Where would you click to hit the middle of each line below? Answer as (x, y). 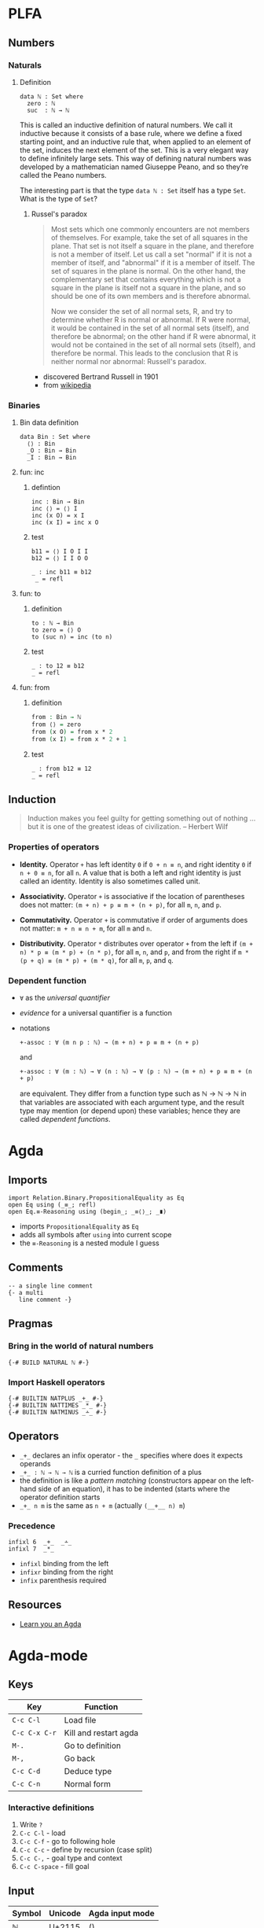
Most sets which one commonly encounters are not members (150, 229)
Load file (80, 1720)
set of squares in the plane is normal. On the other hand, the (148, 271)
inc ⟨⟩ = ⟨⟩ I (54, 509)
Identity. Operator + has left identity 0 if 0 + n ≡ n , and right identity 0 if (136, 864)
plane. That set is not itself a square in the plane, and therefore (152, 245)
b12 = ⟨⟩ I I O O (60, 558)
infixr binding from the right (66, 1572)
